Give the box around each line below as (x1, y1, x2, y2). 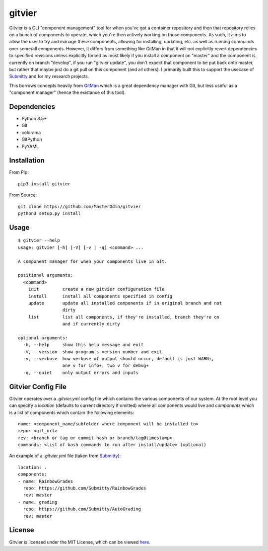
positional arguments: (18, 272, 73, 278)
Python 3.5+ (21, 115, 47, 121)
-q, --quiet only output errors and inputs (23, 370, 138, 375)
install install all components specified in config (28, 293, 173, 299)
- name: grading (18, 499, 58, 505)
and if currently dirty (62, 321, 120, 327)
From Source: (9, 192, 37, 198)
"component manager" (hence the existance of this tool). (9, 89, 126, 95)
